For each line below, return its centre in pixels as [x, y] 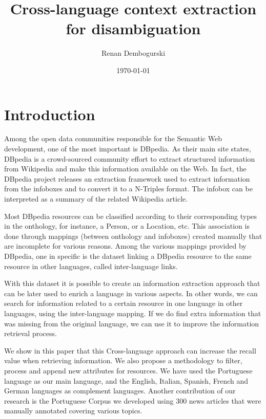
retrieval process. [30, 333]
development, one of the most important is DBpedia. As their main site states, [128, 149]
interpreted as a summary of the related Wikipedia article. [96, 199]
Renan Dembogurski [133, 53]
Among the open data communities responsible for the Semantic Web [113, 138]
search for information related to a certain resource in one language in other [124, 303]
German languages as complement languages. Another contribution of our [120, 391]
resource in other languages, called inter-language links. [91, 266]
